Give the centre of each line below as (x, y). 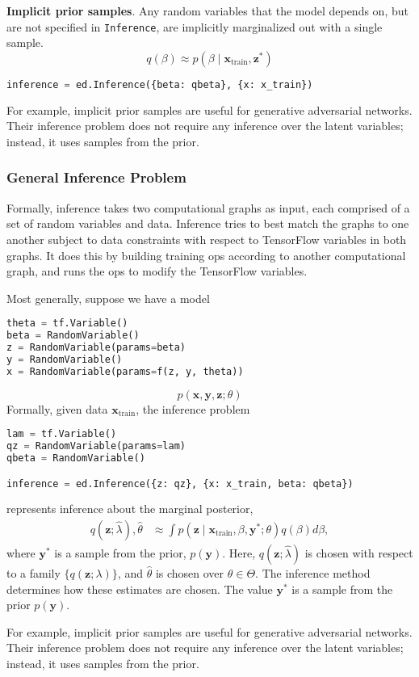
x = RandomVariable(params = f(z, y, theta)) (125, 371)
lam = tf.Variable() (62, 434)
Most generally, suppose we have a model (108, 298)
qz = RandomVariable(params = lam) (96, 446)
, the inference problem (193, 408)
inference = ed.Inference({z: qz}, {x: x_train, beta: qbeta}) (180, 484)
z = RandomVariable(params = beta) (96, 348)
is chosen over (190, 573)
